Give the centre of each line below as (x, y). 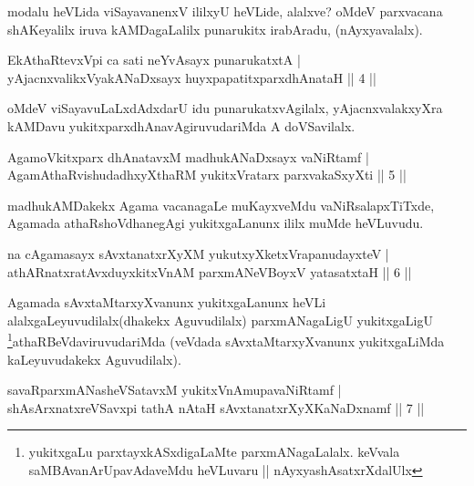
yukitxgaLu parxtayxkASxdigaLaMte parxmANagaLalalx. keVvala (214, 452)
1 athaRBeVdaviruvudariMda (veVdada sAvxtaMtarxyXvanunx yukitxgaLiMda (226, 340)
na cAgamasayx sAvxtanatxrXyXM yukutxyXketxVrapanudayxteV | (198, 253)
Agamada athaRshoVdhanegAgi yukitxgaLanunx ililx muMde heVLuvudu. (216, 223)
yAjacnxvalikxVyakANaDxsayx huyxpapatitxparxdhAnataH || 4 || (192, 77)
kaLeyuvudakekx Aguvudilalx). (94, 359)
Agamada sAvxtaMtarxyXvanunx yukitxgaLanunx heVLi (167, 302)
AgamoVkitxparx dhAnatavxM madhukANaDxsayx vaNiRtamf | (188, 156)
